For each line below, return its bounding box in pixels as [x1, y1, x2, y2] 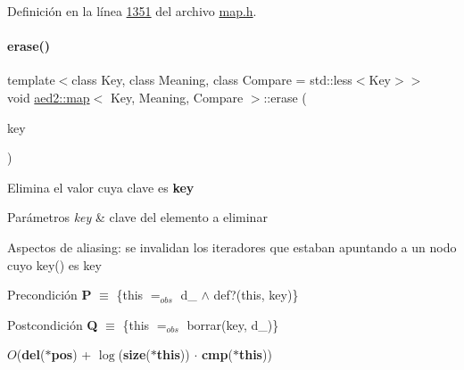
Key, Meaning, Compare [110, 87, 244, 106]
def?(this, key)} [213, 285, 299, 304]
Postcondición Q [7, 315, 98, 333]
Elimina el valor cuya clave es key [7, 177, 195, 196]
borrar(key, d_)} [186, 315, 279, 333]
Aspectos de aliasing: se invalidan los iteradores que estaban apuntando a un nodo [7, 237, 457, 256]
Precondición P [7, 285, 92, 304]
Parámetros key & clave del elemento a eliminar [7, 208, 268, 226]
